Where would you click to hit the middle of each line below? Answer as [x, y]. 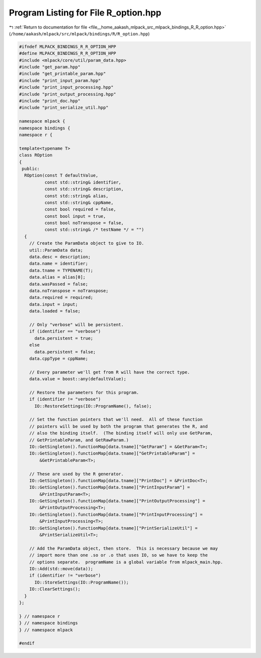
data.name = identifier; [59, 264]
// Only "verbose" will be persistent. [77, 324]
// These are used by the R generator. [77, 474]
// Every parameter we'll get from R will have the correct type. [110, 372]
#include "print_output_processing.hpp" [67, 94]
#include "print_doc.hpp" [50, 101]
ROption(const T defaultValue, [61, 175]
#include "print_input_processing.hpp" [66, 87]
